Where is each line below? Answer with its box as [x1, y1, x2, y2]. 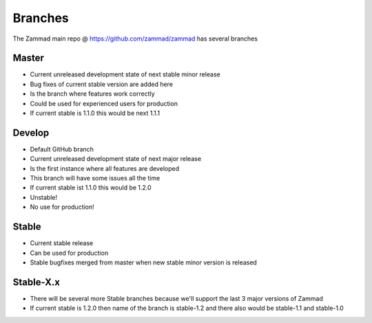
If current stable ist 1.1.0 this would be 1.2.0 [30, 183, 152, 192]
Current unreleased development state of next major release [30, 155, 202, 163]
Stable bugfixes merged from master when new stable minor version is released [30, 258, 258, 267]
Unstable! [30, 193, 58, 201]
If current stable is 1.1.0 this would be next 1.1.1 [30, 109, 161, 117]
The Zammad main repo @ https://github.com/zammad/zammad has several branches [12, 34, 258, 43]
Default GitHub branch [30, 145, 94, 153]
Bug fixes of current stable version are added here [30, 80, 174, 88]
